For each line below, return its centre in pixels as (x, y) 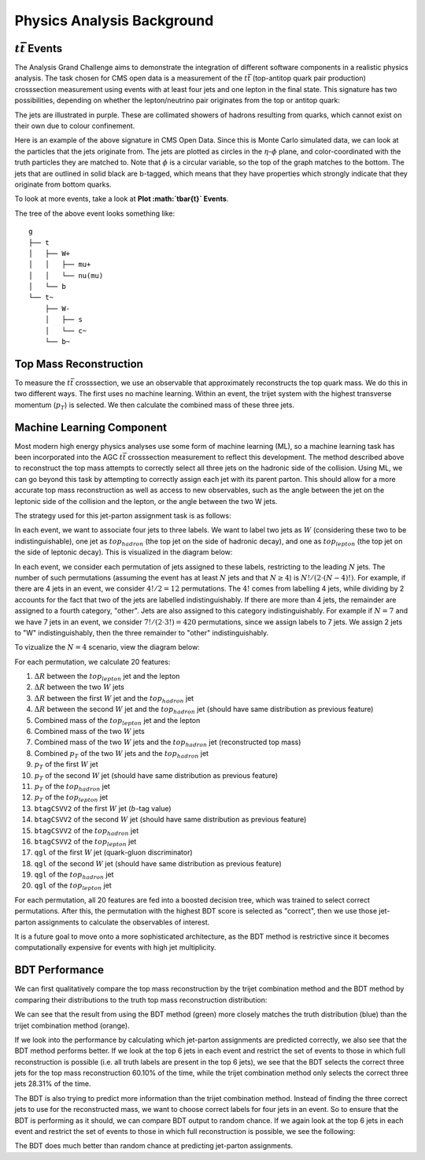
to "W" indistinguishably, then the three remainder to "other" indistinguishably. (142, 632)
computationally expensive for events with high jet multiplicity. (115, 947)
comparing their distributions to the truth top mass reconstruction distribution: (141, 999)
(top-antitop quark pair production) (309, 78)
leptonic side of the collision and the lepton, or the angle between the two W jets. (146, 501)
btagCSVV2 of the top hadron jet (87, 831)
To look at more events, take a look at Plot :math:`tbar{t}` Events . (122, 199)
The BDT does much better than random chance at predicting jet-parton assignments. (154, 1146)
